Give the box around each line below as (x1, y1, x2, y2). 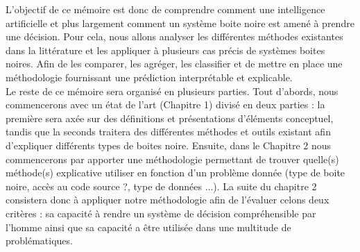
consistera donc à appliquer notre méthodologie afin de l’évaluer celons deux (6, 192, 329, 207)
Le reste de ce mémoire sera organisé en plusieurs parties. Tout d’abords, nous (6, 83, 338, 98)
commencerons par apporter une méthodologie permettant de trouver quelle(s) (6, 151, 339, 166)
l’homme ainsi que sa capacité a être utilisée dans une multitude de (6, 219, 291, 234)
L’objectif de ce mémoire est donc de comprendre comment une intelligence (6, 2, 325, 16)
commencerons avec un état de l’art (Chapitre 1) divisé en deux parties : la (6, 97, 325, 112)
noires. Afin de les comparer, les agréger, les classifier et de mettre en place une (6, 56, 343, 71)
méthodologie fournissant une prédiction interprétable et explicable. (6, 69, 293, 84)
